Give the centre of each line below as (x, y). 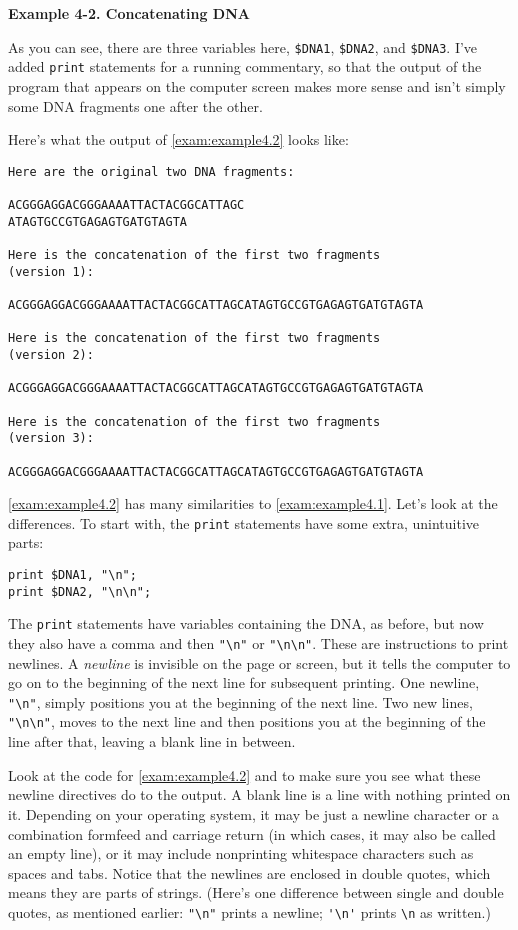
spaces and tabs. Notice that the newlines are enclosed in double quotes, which (249, 872)
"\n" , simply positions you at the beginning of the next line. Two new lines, (240, 701)
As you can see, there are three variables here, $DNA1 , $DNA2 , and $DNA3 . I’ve (243, 46)
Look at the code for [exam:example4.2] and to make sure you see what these (244, 774)
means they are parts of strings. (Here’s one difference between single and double (256, 892)
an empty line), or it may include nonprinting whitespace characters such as (241, 853)
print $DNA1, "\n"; (72, 575)
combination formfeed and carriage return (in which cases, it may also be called (252, 833)
